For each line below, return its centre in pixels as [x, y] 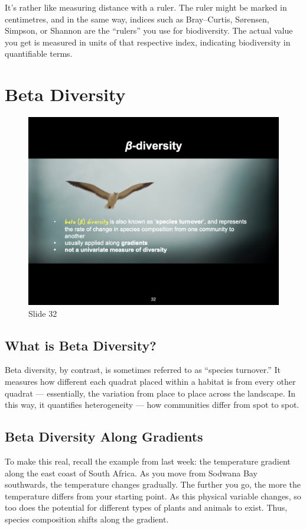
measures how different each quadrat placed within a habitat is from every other [150, 382]
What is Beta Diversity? [81, 345]
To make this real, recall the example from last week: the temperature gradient [148, 461]
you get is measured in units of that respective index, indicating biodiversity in [148, 42]
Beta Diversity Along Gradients [104, 436]
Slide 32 [43, 313]
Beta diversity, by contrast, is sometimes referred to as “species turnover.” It [143, 370]
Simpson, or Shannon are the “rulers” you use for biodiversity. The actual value [149, 30]
